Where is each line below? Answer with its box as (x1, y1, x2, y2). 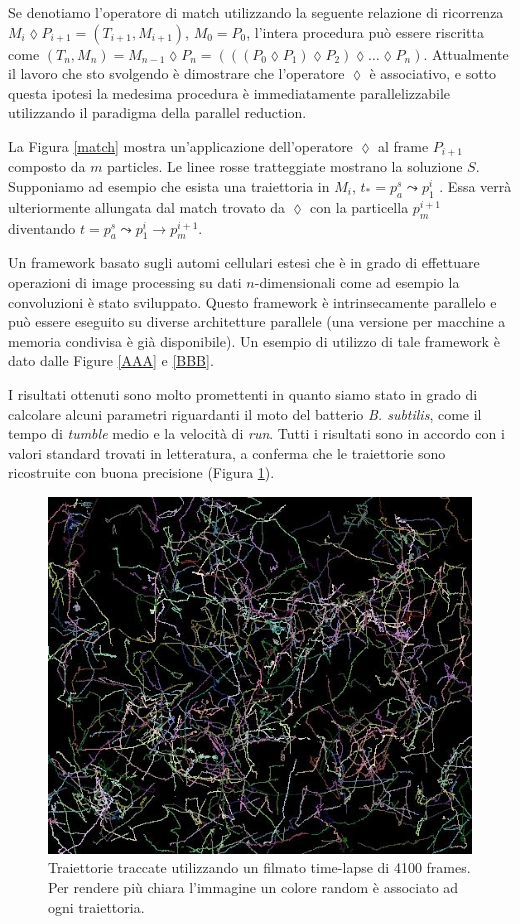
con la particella (310, 196, 409, 217)
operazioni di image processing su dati (8, 272, 242, 292)
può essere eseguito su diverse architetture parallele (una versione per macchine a (8, 311, 506, 332)
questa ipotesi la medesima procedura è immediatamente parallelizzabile (8, 82, 451, 103)
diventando (8, 217, 76, 238)
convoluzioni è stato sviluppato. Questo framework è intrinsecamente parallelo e (8, 291, 497, 312)
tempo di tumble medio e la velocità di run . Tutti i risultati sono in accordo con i (8, 423, 505, 444)
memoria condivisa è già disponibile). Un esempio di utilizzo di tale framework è (8, 330, 500, 351)
